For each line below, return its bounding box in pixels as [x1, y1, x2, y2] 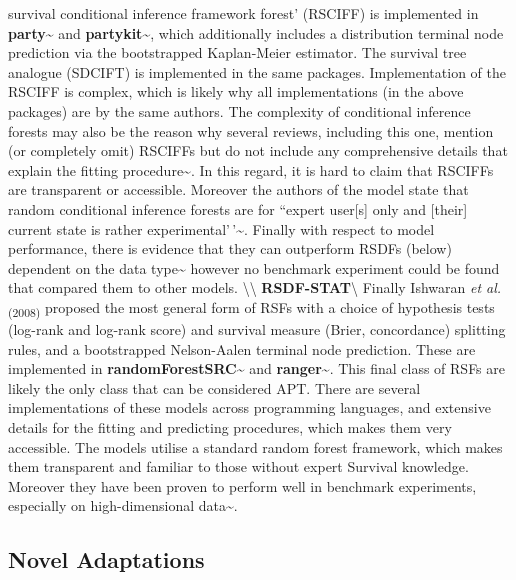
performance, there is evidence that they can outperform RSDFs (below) [8, 238, 452, 259]
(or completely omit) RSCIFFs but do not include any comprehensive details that [8, 140, 508, 161]
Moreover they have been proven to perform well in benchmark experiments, [8, 475, 477, 496]
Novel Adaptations [8, 544, 205, 575]
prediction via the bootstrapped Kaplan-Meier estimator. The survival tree [8, 42, 467, 63]
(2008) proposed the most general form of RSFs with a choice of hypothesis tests [8, 296, 495, 320]
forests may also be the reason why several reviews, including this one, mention [8, 120, 494, 141]
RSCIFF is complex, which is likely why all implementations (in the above [8, 81, 464, 102]
